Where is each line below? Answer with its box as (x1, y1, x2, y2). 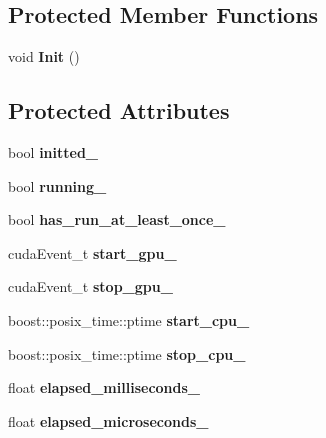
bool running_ (8, 175, 107, 196)
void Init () (8, 46, 80, 67)
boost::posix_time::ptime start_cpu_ (8, 309, 250, 330)
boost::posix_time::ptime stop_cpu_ (8, 343, 246, 364)
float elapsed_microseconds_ (8, 410, 209, 431)
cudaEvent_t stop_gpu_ (8, 276, 173, 297)
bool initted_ (8, 142, 99, 162)
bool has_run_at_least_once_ (8, 209, 226, 230)
